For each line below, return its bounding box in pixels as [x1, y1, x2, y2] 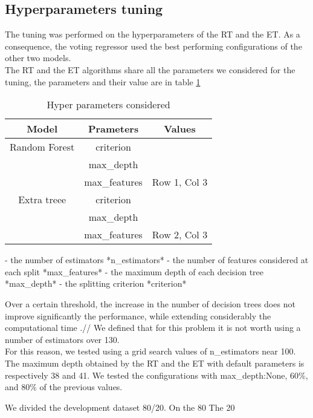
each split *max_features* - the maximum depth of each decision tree [5, 265, 264, 278]
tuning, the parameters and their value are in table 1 [5, 75, 201, 88]
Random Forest [10, 140, 75, 154]
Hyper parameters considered [47, 97, 170, 112]
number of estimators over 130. [5, 333, 120, 345]
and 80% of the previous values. [5, 380, 123, 393]
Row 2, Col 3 [152, 227, 208, 242]
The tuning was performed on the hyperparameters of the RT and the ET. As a [5, 28, 300, 41]
